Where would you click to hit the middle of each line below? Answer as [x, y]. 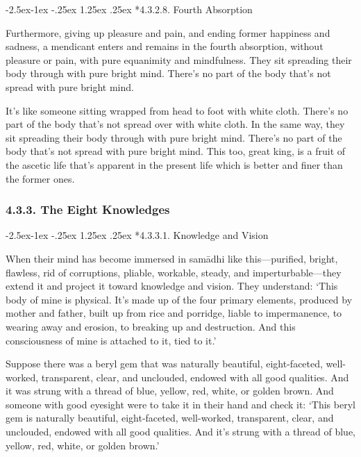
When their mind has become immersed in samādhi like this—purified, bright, [172, 258]
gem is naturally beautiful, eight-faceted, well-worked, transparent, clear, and [170, 418]
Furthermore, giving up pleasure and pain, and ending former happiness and [168, 32]
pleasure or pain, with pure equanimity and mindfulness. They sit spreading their [179, 59]
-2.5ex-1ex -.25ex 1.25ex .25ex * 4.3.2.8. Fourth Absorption [129, 9]
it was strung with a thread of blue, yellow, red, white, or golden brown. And [170, 391]
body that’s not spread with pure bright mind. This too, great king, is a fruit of [176, 151]
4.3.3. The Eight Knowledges [88, 209]
